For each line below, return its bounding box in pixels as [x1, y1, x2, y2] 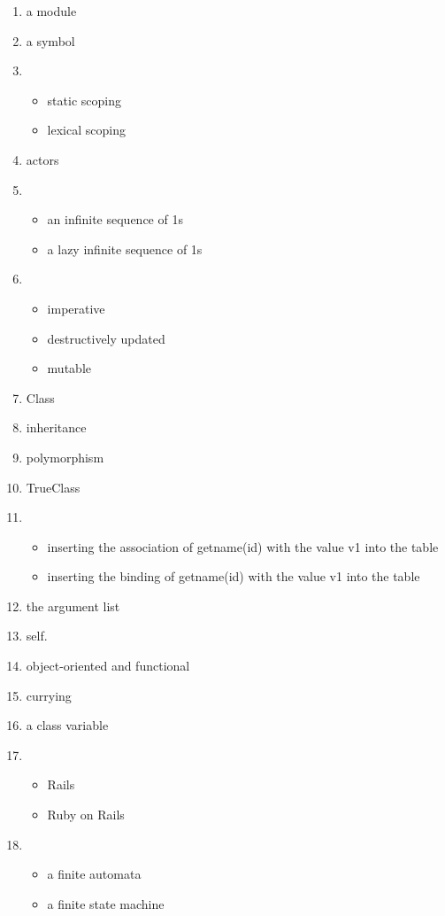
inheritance [26, 418, 87, 437]
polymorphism [26, 447, 104, 466]
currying [26, 686, 72, 704]
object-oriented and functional [26, 656, 190, 675]
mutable [47, 359, 91, 377]
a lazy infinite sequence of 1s [47, 239, 203, 258]
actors [26, 150, 59, 168]
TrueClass [26, 477, 81, 496]
